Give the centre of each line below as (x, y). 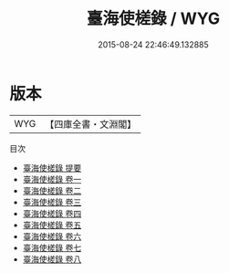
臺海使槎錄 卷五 (52, 225)
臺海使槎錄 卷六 (52, 236)
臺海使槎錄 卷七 (52, 247)
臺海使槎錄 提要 (52, 168)
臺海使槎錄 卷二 (52, 190)
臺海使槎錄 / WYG (153, 19)
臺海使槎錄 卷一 (52, 179)
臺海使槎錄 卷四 (52, 213)
